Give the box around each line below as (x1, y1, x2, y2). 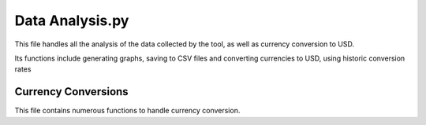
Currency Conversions (14, 85, 129, 98)
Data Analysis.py (14, 12, 129, 29)
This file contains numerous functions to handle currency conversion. (14, 106, 241, 116)
